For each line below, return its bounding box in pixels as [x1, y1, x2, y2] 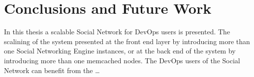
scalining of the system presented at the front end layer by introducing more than [4, 36, 250, 46]
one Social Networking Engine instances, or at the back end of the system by [4, 46, 236, 56]
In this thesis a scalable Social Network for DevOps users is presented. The [4, 26, 230, 37]
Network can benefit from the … [4, 65, 100, 75]
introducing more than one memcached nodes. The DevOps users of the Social [4, 55, 240, 65]
